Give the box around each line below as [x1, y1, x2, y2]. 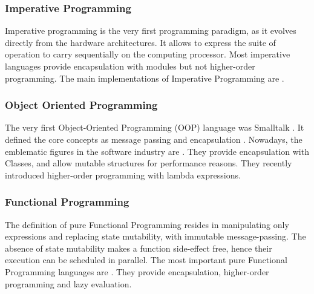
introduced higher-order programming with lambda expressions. [5, 168, 241, 181]
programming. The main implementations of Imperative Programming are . [5, 71, 284, 84]
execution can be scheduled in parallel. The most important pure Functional [5, 253, 287, 266]
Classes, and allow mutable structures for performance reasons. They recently [5, 157, 292, 169]
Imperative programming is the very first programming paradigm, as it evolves [5, 24, 296, 37]
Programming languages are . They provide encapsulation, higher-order [5, 265, 269, 278]
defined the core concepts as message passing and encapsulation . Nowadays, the [5, 133, 303, 145]
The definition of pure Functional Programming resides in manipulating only [5, 218, 289, 230]
